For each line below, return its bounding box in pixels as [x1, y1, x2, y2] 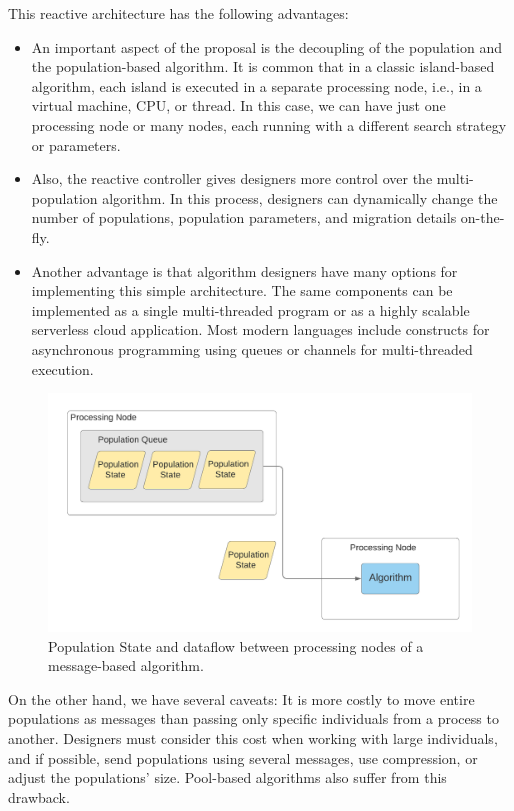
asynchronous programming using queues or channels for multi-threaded [31, 338, 473, 359]
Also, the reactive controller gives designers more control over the [31, 168, 433, 189]
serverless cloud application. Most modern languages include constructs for [31, 319, 490, 340]
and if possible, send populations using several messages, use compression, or [8, 747, 478, 768]
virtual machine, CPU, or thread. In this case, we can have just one [31, 95, 446, 116]
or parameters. [31, 134, 121, 155]
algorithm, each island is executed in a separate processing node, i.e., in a [31, 75, 482, 96]
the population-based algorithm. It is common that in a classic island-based [31, 56, 495, 77]
